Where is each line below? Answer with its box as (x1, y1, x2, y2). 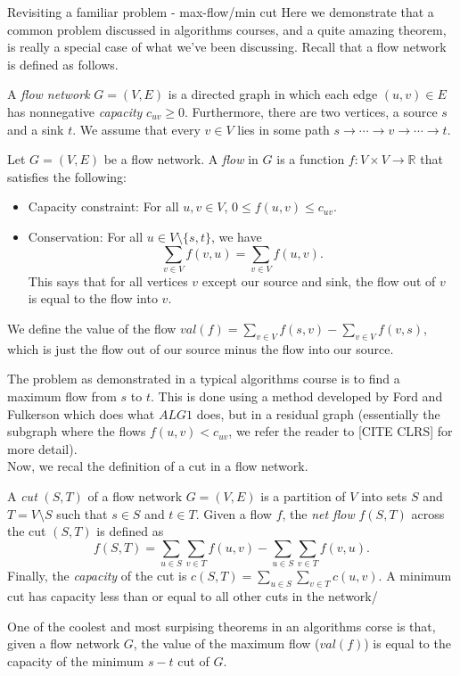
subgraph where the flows (7, 422, 146, 441)
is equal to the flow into (28, 289, 158, 308)
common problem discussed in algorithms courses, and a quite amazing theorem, (7, 20, 447, 38)
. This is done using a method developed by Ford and (151, 387, 443, 406)
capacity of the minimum (7, 651, 144, 670)
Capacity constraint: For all (28, 197, 179, 216)
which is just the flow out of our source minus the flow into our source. (7, 339, 394, 358)
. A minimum (378, 566, 452, 585)
